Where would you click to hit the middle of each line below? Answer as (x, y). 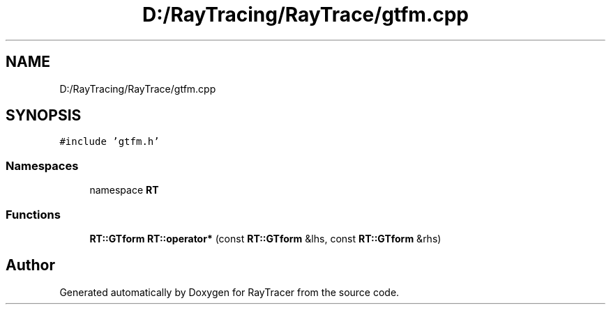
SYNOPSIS (44, 116)
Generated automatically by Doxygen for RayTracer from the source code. (229, 292)
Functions (33, 214)
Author (30, 265)
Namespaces (42, 165)
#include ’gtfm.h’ (110, 142)
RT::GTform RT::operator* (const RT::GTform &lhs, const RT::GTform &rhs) (265, 238)
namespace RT (124, 190)
